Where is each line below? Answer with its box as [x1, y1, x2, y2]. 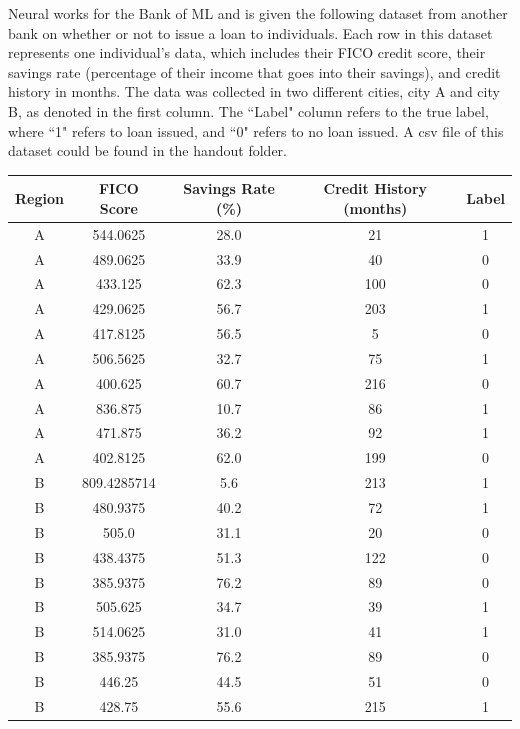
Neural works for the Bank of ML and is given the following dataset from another [8, 3, 508, 23]
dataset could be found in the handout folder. [8, 140, 288, 161]
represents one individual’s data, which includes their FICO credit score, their [8, 42, 486, 63]
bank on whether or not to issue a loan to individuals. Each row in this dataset [8, 22, 493, 43]
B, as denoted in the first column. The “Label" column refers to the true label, [8, 100, 489, 121]
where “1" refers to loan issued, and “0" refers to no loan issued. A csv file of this [8, 120, 504, 141]
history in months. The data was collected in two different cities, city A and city [8, 81, 500, 102]
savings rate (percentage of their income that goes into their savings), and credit [8, 61, 501, 82]
